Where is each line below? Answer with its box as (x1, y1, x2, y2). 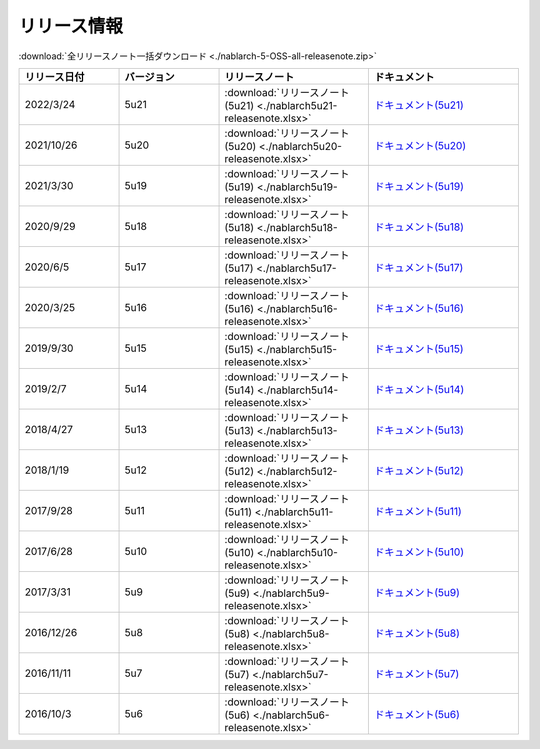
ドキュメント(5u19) (374, 179, 465, 193)
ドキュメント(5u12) (374, 463, 464, 477)
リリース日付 (24, 70, 85, 84)
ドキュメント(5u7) (374, 666, 460, 680)
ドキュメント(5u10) (374, 545, 465, 559)
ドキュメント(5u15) (374, 341, 464, 355)
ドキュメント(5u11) (374, 504, 462, 518)
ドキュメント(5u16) (374, 301, 465, 315)
